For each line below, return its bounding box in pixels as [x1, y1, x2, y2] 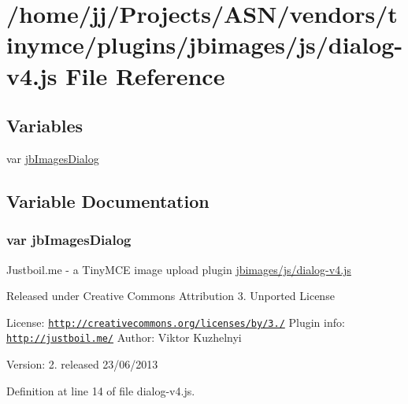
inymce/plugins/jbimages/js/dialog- [6, 28, 403, 61]
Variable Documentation [6, 188, 210, 213]
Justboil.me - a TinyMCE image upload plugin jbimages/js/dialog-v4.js [6, 261, 351, 277]
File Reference [65, 59, 225, 91]
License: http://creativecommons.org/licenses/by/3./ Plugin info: [6, 313, 345, 330]
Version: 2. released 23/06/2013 [6, 356, 158, 372]
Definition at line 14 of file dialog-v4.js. [6, 382, 195, 398]
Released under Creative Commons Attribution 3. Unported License [6, 287, 335, 304]
